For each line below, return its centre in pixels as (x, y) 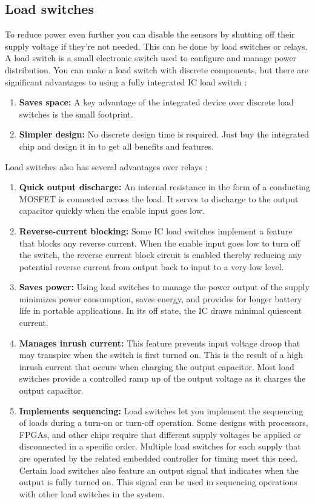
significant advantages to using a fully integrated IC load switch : (126, 81)
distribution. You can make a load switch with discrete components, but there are (157, 69)
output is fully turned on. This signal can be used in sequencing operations (158, 482)
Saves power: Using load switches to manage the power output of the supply (164, 287)
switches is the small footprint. (76, 114)
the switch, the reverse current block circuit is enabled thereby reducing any (160, 255)
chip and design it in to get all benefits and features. (116, 146)
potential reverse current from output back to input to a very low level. (151, 266)
